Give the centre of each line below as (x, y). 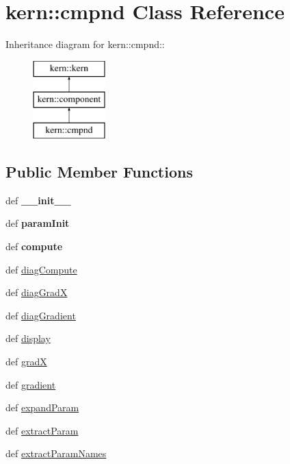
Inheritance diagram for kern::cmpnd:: (85, 44)
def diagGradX (37, 292)
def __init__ (38, 200)
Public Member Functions (99, 172)
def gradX (26, 362)
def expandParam (42, 407)
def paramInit (38, 223)
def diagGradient (41, 315)
